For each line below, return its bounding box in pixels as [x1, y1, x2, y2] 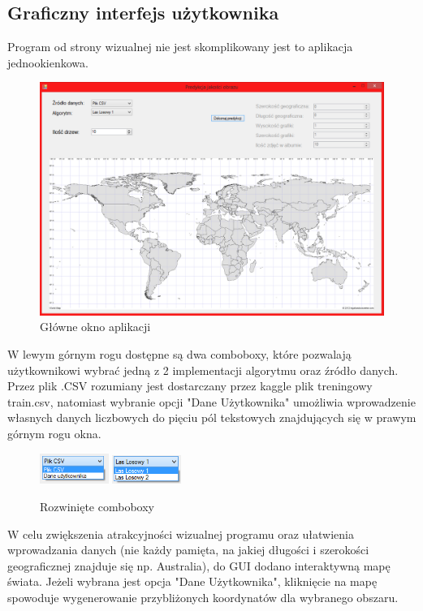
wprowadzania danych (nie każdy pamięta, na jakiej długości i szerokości [7, 541, 369, 558]
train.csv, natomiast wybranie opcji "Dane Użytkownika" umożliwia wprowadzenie [7, 393, 416, 410]
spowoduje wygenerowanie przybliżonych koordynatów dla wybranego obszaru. [7, 588, 399, 605]
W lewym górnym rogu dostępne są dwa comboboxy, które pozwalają [7, 345, 352, 362]
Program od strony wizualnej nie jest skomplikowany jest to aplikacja [7, 38, 353, 55]
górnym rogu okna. [7, 424, 101, 441]
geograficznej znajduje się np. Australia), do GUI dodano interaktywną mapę [7, 557, 391, 574]
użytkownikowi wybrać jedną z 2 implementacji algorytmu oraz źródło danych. [7, 361, 399, 378]
